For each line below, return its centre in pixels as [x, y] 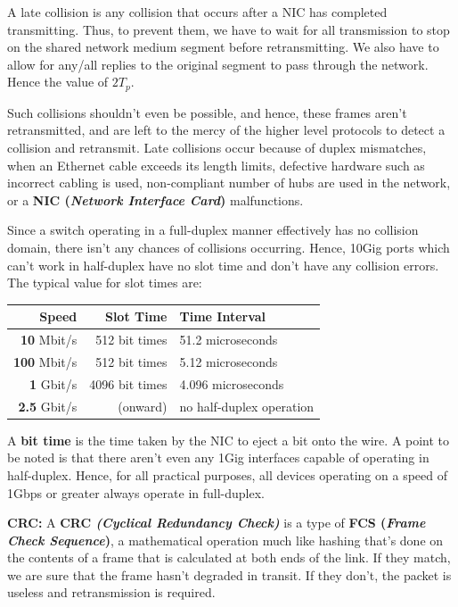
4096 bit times [128, 383]
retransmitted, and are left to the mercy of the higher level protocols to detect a [226, 130]
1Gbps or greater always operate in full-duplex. [136, 492]
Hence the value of [58, 82]
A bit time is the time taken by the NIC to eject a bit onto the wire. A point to [229, 440]
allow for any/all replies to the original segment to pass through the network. [218, 64]
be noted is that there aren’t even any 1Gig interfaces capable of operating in [218, 457]
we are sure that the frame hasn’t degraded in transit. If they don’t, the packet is [229, 574]
